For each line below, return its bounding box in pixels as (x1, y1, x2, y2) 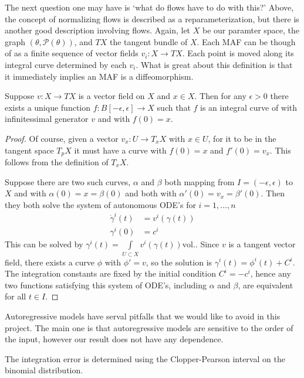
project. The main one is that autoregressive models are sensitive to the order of (5, 321, 293, 333)
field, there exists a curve (5, 256, 95, 268)
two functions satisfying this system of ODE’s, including (5, 278, 207, 291)
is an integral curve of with (200, 101, 298, 113)
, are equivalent (238, 278, 293, 291)
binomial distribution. (5, 364, 83, 376)
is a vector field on (78, 90, 145, 102)
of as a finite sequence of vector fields (5, 47, 139, 59)
